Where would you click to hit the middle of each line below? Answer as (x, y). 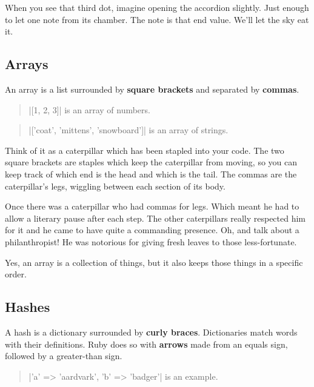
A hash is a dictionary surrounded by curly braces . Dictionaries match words (151, 332)
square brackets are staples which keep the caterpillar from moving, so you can (151, 162)
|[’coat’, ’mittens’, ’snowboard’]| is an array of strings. (129, 130)
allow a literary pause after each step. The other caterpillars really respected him (155, 218)
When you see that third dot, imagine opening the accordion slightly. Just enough (157, 7)
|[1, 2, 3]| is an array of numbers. (89, 109)
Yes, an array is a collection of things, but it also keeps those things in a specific (154, 262)
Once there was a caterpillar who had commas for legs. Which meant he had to (152, 206)
